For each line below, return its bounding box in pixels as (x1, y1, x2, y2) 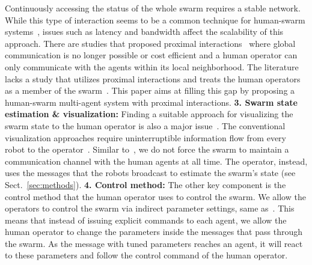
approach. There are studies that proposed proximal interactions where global (5, 37, 296, 49)
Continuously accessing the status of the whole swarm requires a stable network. (5, 2, 301, 14)
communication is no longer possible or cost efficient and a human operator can (5, 49, 298, 61)
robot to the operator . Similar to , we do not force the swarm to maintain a (5, 143, 289, 156)
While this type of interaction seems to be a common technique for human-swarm (5, 13, 305, 26)
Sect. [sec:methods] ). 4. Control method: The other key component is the (5, 178, 286, 190)
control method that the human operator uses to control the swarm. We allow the (5, 190, 306, 203)
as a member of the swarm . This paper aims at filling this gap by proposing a (5, 84, 295, 97)
